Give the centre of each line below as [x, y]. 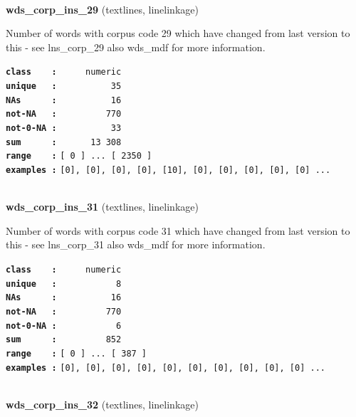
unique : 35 [64, 86]
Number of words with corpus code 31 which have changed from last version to [178, 230]
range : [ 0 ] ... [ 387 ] [77, 353]
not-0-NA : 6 [64, 326]
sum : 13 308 [64, 142]
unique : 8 [64, 284]
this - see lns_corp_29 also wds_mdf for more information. [136, 47]
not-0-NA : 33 [64, 128]
